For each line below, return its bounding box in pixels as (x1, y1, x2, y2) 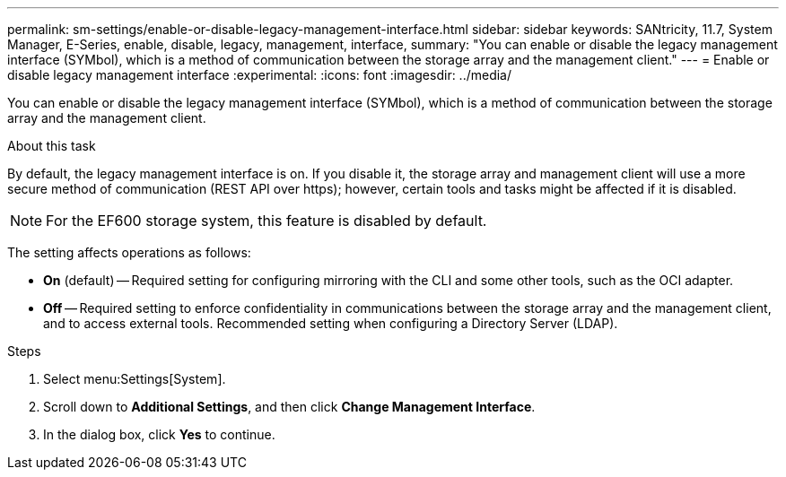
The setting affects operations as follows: (7, 245, 251, 260)
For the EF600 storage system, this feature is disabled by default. (46, 212, 487, 230)
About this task (7, 138, 96, 153)
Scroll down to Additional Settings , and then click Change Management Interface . (43, 399, 536, 414)
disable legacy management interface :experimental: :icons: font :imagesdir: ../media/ (7, 67, 512, 82)
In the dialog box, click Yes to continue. (43, 427, 275, 442)
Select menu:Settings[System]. (43, 371, 226, 386)
